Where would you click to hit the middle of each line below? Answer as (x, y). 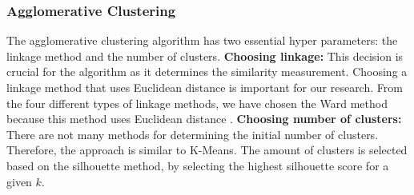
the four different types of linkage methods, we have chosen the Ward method (197, 103)
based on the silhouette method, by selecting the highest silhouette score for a (198, 165)
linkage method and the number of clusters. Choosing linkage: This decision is (205, 56)
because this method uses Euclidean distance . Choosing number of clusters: (204, 119)
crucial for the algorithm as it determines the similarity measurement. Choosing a (207, 72)
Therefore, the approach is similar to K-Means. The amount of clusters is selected (207, 150)
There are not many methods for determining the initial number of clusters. (193, 134)
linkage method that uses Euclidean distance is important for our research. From (205, 87)
